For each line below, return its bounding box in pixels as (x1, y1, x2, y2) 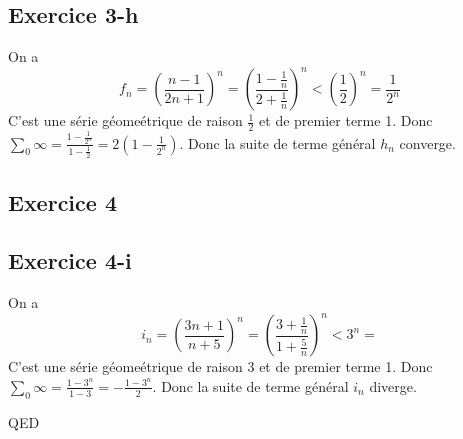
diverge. (369, 375, 417, 396)
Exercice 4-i (8, 245, 132, 276)
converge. (399, 132, 456, 153)
